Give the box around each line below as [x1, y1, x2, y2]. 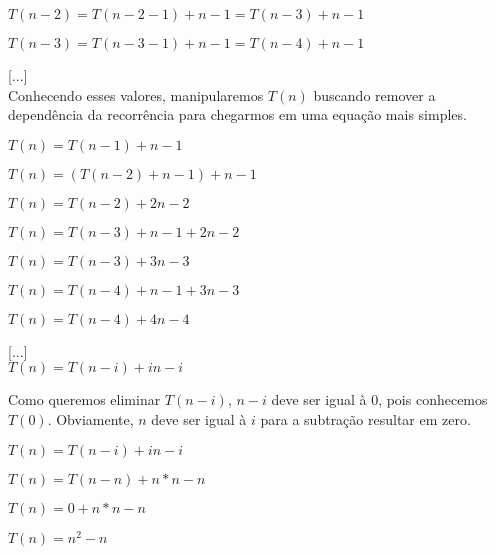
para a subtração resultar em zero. [260, 408, 471, 429]
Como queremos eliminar [8, 389, 161, 410]
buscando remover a [313, 84, 436, 105]
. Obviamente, [47, 408, 134, 429]
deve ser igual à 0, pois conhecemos [271, 389, 488, 410]
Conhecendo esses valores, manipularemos [8, 84, 264, 105]
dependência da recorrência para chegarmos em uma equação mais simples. [8, 104, 467, 125]
